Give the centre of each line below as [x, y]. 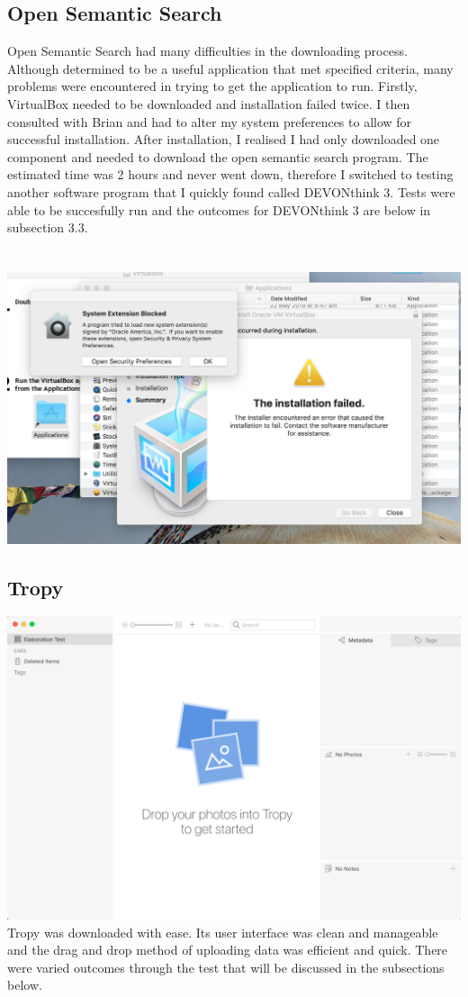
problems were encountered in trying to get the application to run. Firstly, [212, 86]
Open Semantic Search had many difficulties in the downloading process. [207, 51]
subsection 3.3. [48, 227]
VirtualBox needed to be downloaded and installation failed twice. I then [209, 103]
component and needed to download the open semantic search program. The [218, 156]
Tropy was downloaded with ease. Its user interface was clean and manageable [223, 932]
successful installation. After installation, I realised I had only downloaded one [224, 139]
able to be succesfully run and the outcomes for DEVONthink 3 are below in [219, 209]
